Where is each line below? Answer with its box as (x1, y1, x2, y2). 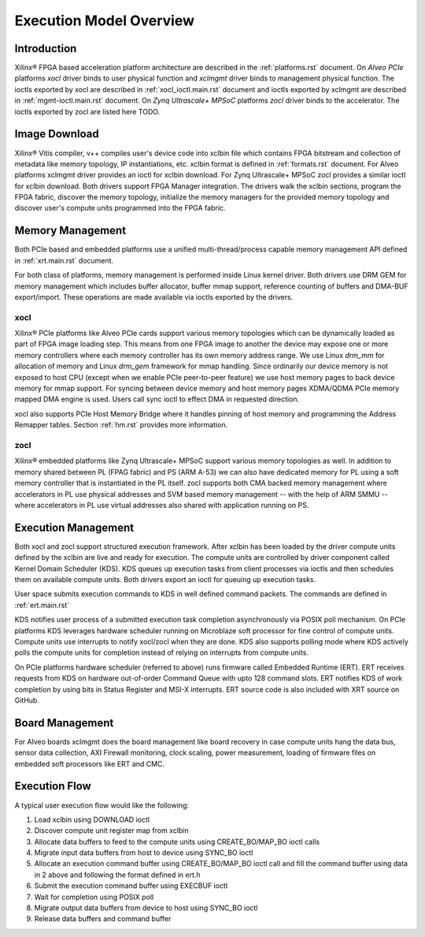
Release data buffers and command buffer (34, 914, 172, 924)
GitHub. (14, 695, 39, 705)
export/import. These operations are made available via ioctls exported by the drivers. (14, 292, 294, 301)
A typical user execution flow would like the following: (14, 801, 189, 810)
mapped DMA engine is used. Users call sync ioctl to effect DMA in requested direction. (14, 394, 300, 404)
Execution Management (14, 521, 135, 534)
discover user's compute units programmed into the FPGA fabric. (14, 203, 226, 213)
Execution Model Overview (14, 12, 195, 29)
